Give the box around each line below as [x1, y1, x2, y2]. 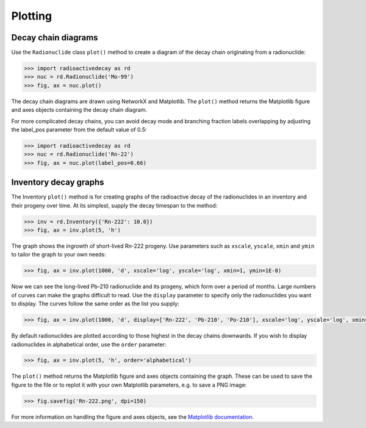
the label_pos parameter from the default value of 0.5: [11, 126, 147, 133]
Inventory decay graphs [11, 177, 104, 187]
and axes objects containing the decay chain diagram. [11, 106, 148, 114]
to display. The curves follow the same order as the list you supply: [11, 300, 179, 308]
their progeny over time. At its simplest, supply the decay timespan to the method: [11, 201, 218, 209]
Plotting [11, 9, 52, 23]
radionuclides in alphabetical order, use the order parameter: [11, 341, 167, 348]
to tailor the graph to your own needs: [11, 251, 106, 258]
